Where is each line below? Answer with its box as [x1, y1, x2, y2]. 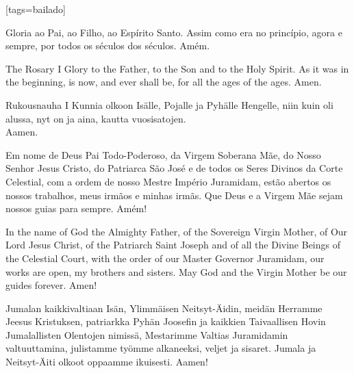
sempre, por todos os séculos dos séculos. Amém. [5, 38, 210, 53]
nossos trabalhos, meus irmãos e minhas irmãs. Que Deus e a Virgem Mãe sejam [5, 188, 343, 202]
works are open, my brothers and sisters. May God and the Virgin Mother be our [5, 264, 347, 279]
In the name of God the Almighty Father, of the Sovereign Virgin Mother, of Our [5, 224, 348, 238]
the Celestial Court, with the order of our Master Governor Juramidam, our [5, 250, 325, 265]
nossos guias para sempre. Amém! [5, 201, 147, 216]
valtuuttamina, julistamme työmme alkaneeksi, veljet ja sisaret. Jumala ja [5, 341, 316, 355]
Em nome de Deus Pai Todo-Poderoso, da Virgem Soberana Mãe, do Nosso [5, 147, 321, 162]
